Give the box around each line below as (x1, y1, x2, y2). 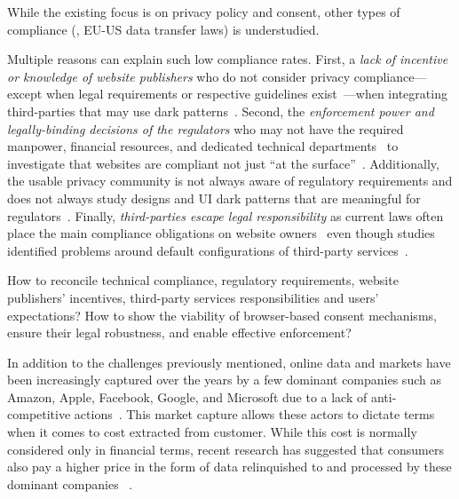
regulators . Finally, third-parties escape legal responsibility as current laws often (7, 206, 444, 225)
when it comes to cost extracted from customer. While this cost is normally (7, 423, 417, 441)
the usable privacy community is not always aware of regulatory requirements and (7, 171, 453, 190)
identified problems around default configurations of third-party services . (7, 241, 408, 259)
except (7, 84, 43, 103)
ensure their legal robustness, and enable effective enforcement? (7, 323, 352, 342)
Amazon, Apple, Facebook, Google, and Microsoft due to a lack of (7, 387, 368, 406)
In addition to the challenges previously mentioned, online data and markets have (7, 352, 451, 371)
